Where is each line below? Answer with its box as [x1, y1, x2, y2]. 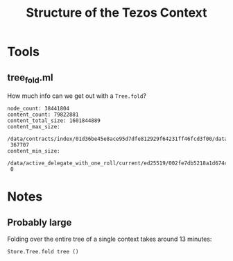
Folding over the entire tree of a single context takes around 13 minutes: [7, 235, 212, 244]
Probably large [7, 217, 72, 228]
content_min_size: [7, 148, 60, 155]
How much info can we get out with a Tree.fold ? [7, 92, 147, 100]
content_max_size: [7, 124, 60, 130]
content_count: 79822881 [7, 111, 79, 119]
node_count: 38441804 [7, 106, 70, 112]
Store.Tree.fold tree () [7, 249, 79, 255]
